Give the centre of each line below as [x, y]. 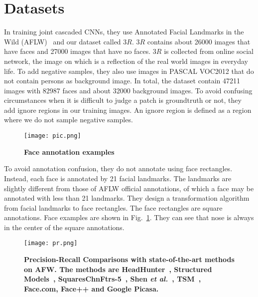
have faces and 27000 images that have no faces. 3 [80, 51]
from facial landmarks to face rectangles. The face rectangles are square [113, 207]
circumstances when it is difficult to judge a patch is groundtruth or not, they [123, 100]
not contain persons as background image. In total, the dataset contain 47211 [122, 81]
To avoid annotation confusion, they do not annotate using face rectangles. [118, 168]
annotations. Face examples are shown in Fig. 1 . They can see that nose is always [129, 217]
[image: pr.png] [51, 243]
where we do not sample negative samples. [68, 120]
